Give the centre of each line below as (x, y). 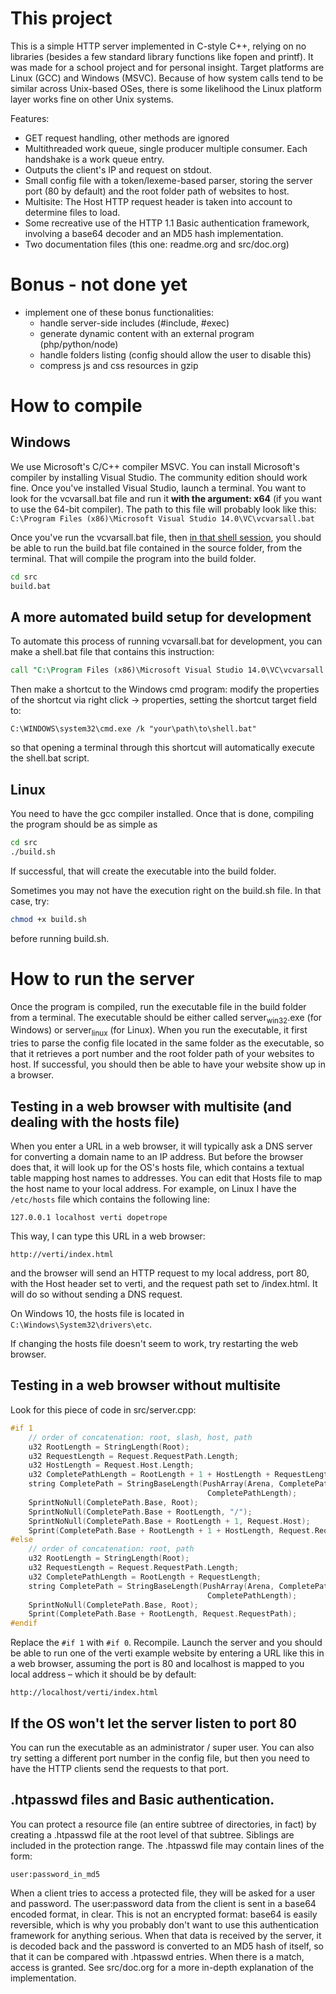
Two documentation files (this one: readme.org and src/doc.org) (157, 244)
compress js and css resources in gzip (119, 365)
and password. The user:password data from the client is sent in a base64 (163, 1903)
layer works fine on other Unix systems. (92, 99)
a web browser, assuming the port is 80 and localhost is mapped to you (157, 1664)
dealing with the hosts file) (95, 1122)
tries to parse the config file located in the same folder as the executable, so (167, 1043)
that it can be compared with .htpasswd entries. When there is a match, (157, 1956)
